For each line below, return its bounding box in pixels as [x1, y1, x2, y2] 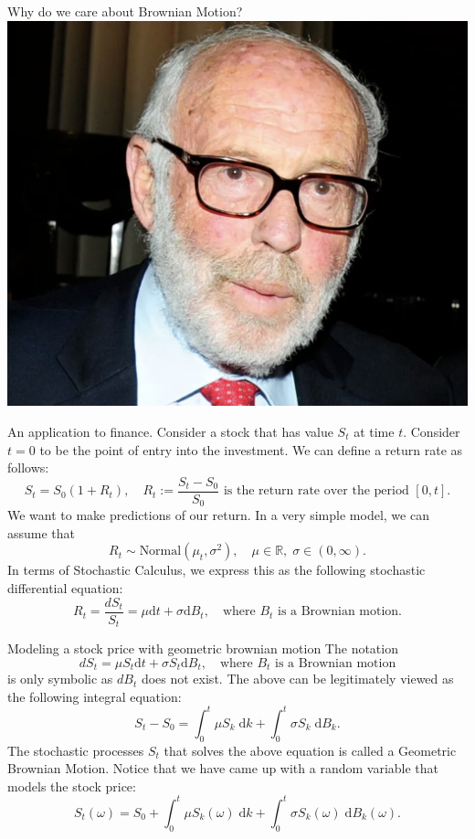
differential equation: [7, 579, 123, 598]
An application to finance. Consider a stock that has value [7, 421, 333, 441]
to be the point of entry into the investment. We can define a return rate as [39, 440, 463, 459]
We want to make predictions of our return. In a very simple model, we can [7, 505, 429, 525]
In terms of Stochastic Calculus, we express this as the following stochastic [7, 560, 426, 579]
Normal [139, 545, 182, 558]
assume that [7, 523, 76, 542]
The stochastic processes [7, 740, 144, 759]
